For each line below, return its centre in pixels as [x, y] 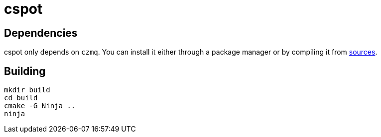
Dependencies [41, 33]
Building [25, 71]
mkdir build [27, 90]
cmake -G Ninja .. [40, 106]
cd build [21, 98]
